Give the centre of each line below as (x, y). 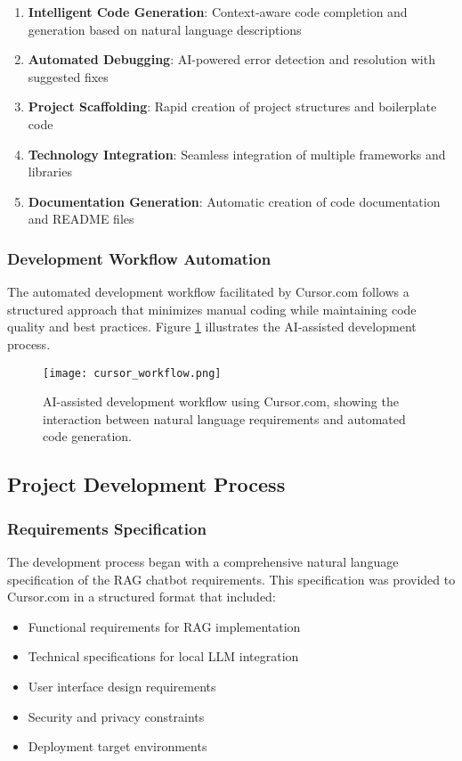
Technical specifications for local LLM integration (163, 656)
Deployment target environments (118, 746)
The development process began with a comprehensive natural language (203, 561)
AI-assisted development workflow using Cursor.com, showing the (221, 401)
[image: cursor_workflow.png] (132, 373)
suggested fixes (68, 76)
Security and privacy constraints (116, 716)
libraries (50, 172)
